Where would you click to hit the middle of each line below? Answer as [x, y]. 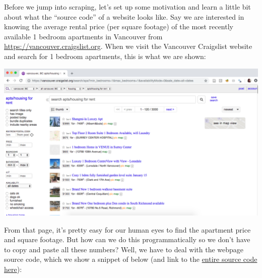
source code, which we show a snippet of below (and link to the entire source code [131, 259]
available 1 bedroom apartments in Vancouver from [83, 36]
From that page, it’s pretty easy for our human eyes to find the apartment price [127, 229]
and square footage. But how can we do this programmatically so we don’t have [127, 239]
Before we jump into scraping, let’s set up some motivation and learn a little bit [127, 7]
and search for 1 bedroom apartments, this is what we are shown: [105, 56]
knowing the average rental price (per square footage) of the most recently [119, 26]
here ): [13, 269]
